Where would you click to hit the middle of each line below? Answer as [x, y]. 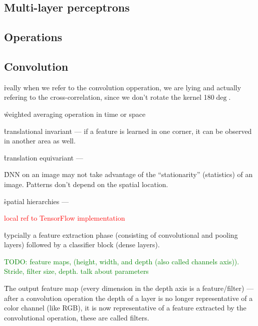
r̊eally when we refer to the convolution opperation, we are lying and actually [123, 87]
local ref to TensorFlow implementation [65, 218]
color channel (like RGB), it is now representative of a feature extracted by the [125, 308]
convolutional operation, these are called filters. [77, 317]
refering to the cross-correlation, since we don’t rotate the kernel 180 [109, 97]
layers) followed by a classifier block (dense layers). [82, 244]
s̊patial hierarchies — [36, 201]
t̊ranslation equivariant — [44, 157]
